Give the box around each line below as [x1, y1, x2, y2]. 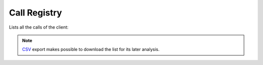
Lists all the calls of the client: [9, 24, 69, 30]
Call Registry [9, 7, 62, 18]
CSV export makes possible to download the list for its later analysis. [22, 47, 160, 52]
